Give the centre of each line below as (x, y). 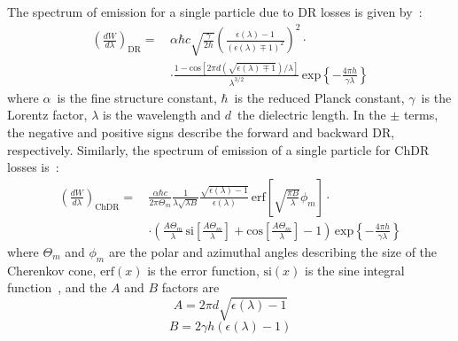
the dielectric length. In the (312, 115)
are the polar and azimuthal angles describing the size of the (273, 251)
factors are (190, 287)
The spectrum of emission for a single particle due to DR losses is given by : (215, 12)
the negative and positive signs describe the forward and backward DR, (201, 132)
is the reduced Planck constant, (319, 97)
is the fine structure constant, (137, 97)
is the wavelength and (162, 115)
